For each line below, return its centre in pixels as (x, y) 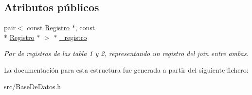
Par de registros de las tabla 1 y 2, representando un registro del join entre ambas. (126, 53)
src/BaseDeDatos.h (33, 86)
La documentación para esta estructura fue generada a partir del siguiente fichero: (126, 69)
